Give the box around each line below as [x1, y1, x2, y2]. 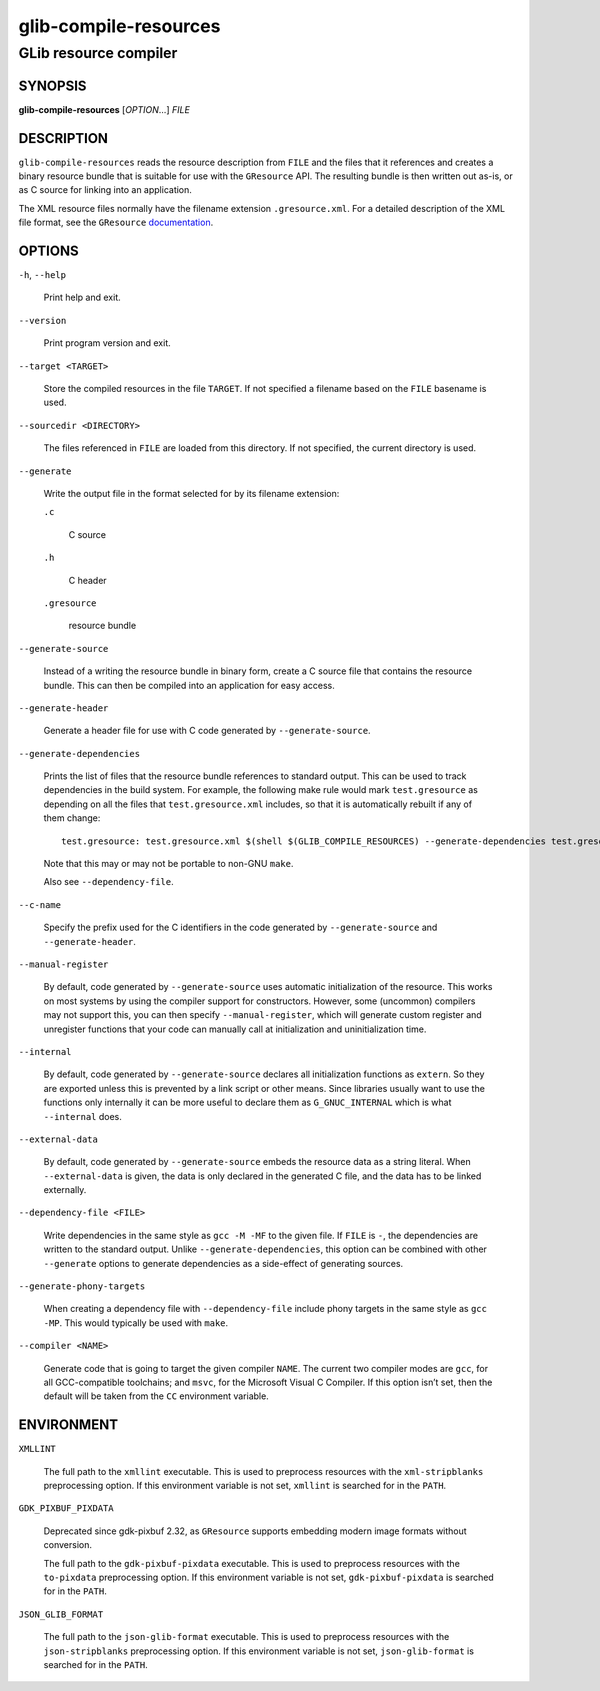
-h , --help [18, 269, 67, 281]
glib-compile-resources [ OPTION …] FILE [18, 103, 190, 115]
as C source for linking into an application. [18, 184, 192, 196]
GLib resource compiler [18, 44, 178, 62]
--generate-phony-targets [18, 1281, 146, 1292]
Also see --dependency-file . [43, 876, 174, 888]
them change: [43, 812, 101, 824]
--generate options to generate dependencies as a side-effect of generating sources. [43, 1257, 404, 1269]
